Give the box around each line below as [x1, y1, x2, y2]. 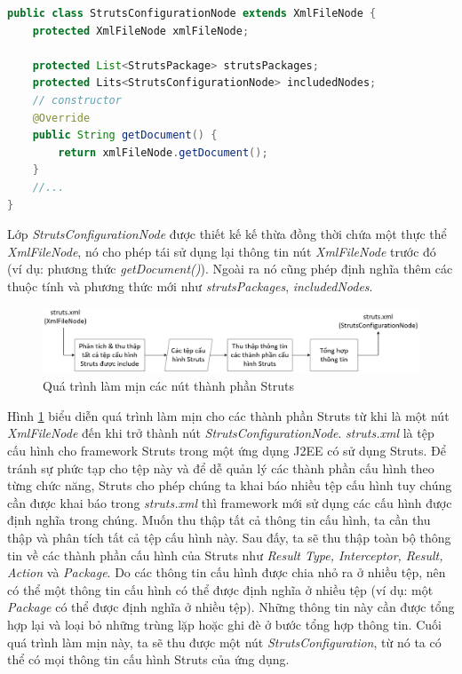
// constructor [32, 93, 122, 107]
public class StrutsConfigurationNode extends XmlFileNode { [7, 7, 377, 20]
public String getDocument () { [32, 129, 218, 142]
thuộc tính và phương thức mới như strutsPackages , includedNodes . [7, 276, 373, 295]
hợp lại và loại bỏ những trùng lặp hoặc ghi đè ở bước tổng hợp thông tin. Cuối [7, 615, 442, 633]
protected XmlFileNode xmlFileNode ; [32, 24, 250, 37]
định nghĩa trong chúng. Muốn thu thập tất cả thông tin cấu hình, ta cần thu [7, 511, 431, 529]
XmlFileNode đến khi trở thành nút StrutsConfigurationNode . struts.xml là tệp [7, 424, 434, 442]
